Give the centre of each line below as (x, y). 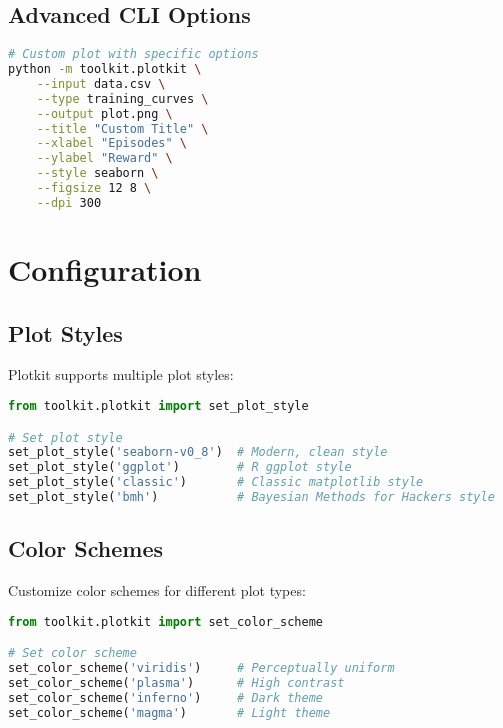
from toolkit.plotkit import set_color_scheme (165, 621)
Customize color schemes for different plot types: (157, 590)
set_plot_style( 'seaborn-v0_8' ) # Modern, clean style (198, 452)
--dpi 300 (69, 202)
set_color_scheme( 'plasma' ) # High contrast (176, 682)
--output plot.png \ (104, 113)
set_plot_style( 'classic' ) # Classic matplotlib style (216, 482)
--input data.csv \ (101, 83)
